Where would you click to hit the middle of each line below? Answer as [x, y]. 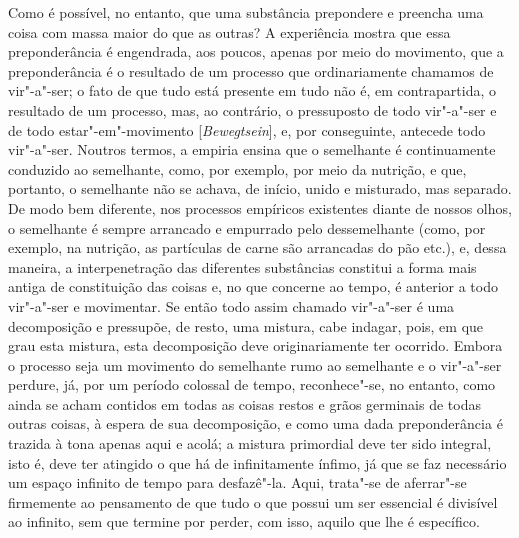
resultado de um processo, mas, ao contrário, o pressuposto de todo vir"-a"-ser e [252, 109]
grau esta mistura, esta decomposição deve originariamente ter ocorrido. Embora [255, 345]
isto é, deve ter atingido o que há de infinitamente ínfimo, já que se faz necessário [257, 462]
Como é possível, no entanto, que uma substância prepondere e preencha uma [246, 12]
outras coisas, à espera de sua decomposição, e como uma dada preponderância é [255, 423]
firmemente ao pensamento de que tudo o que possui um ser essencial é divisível [253, 501]
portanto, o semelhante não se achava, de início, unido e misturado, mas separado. [260, 188]
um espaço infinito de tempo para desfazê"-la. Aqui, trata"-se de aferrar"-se [237, 482]
